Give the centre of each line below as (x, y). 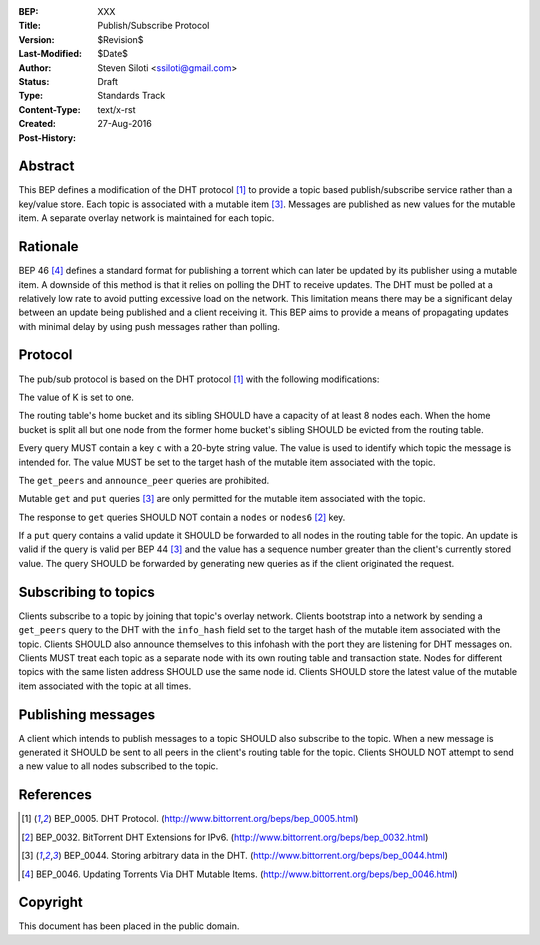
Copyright (51, 902)
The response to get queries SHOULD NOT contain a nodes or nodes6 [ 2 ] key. (182, 517)
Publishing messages (87, 714)
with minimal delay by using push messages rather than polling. (149, 326)
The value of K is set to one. (76, 397)
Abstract (46, 166)
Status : (34, 81)
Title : (30, 26)
